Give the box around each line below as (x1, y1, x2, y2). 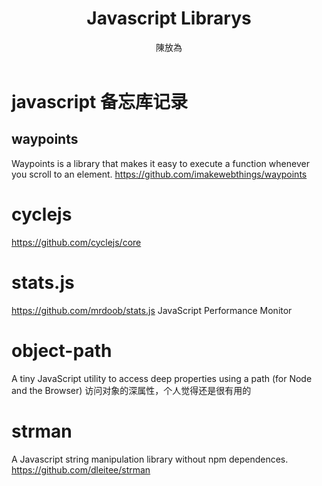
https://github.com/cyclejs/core (11, 236, 142, 248)
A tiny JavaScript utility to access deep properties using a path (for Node (11, 372, 313, 384)
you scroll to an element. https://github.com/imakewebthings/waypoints (11, 168, 308, 180)
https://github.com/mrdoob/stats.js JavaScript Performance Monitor (11, 304, 293, 316)
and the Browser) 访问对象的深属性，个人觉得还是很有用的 (11, 384, 252, 396)
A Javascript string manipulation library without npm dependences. (11, 453, 289, 465)
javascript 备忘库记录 (11, 90, 188, 113)
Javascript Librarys (86, 7, 252, 30)
